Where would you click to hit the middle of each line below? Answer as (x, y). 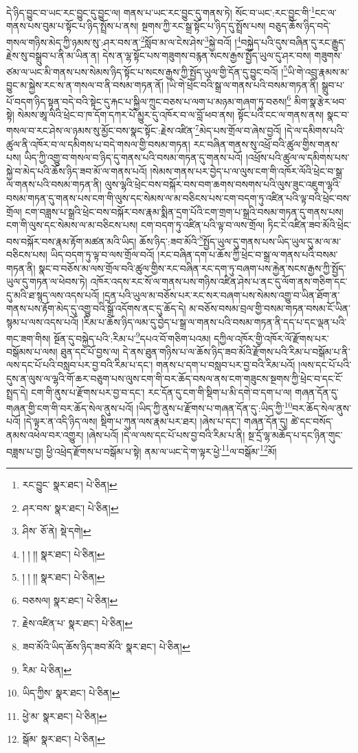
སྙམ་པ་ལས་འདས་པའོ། (43, 322)
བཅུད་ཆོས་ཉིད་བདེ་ (300, 26)
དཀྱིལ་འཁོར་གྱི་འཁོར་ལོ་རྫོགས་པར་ (271, 338)
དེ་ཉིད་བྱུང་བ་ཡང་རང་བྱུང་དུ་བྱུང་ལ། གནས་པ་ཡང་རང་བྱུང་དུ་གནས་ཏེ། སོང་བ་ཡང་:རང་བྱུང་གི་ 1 (161, 11)
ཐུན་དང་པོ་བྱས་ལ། (90, 351)
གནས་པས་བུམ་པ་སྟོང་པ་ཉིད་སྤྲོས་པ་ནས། (72, 26)
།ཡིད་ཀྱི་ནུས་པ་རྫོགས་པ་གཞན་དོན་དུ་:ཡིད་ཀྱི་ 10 (214, 407)
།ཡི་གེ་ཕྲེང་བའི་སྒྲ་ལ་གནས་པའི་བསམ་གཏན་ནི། (243, 84)
